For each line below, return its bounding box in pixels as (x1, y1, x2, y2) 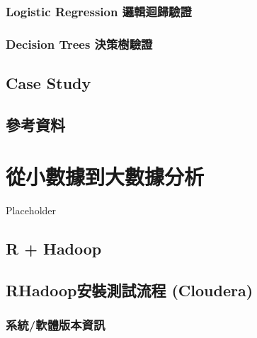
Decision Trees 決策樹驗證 (6, 35, 153, 52)
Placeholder (6, 203, 57, 218)
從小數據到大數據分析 (6, 162, 205, 191)
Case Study (6, 72, 91, 94)
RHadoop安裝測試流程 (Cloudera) (6, 279, 253, 301)
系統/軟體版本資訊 (6, 316, 105, 334)
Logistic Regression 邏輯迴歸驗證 (6, 2, 192, 20)
